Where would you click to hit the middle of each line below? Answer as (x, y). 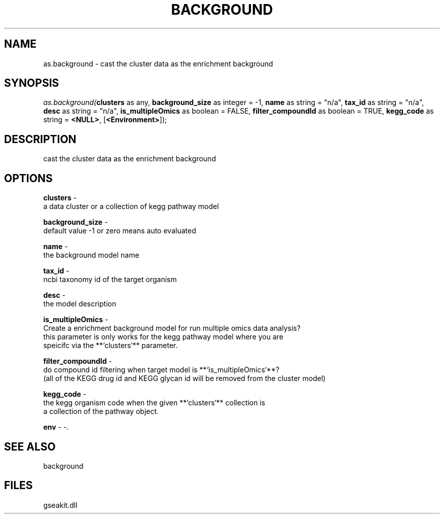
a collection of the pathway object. (101, 411)
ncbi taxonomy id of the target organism (110, 280)
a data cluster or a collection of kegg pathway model (131, 206)
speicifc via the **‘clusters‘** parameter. (110, 346)
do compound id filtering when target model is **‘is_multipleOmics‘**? (161, 370)
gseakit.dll (60, 505)
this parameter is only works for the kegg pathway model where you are (163, 337)
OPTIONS (28, 178)
